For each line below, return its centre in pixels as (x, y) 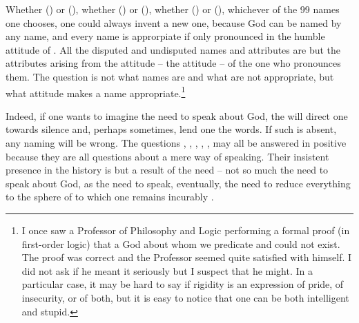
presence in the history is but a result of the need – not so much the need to (167, 170)
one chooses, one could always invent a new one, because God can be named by (174, 22)
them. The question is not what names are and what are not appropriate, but (170, 76)
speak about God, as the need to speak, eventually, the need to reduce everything (178, 183)
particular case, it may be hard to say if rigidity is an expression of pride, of (183, 284)
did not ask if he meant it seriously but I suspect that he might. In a (167, 270)
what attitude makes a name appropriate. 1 (96, 92)
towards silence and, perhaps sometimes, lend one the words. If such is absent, (171, 129)
